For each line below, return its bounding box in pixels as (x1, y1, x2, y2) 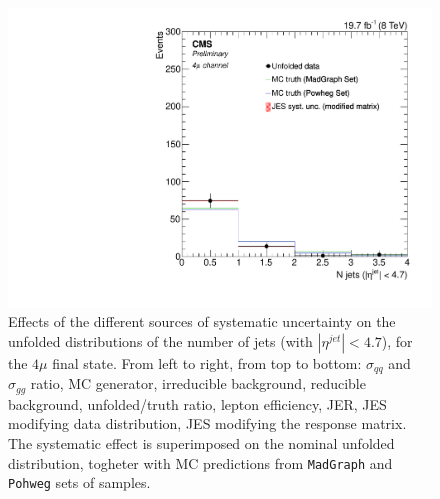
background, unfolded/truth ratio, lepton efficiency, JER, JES (8, 393, 387, 414)
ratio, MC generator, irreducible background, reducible (30, 373, 366, 394)
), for (381, 330, 413, 351)
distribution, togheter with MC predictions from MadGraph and (8, 452, 393, 473)
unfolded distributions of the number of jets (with (8, 330, 313, 351)
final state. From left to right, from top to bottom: (52, 352, 362, 373)
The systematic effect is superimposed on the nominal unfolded (8, 432, 395, 453)
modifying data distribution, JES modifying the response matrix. (8, 413, 407, 434)
